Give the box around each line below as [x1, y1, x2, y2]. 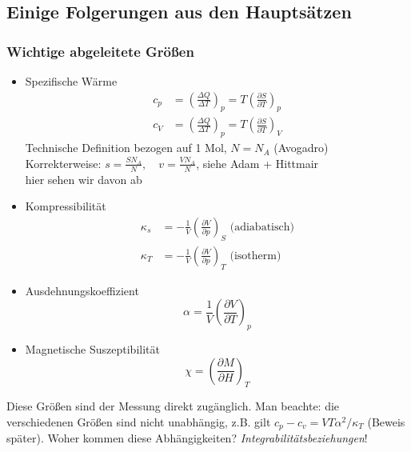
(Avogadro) [273, 139, 329, 156]
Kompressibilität [25, 198, 106, 214]
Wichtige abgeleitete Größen [6, 41, 194, 61]
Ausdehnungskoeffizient [25, 282, 139, 298]
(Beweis [367, 413, 405, 430]
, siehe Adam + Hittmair [196, 154, 319, 171]
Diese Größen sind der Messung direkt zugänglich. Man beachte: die [6, 398, 340, 414]
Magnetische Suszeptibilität [25, 340, 160, 357]
